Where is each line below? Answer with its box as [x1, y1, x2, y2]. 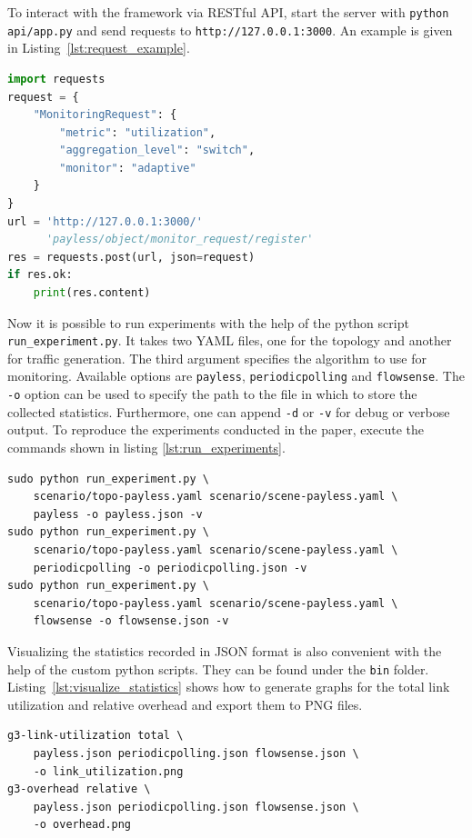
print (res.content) [33, 286, 151, 300]
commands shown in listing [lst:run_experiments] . [7, 438, 286, 457]
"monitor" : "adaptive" [59, 161, 196, 175]
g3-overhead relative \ [7, 783, 151, 796]
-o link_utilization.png [33, 764, 184, 778]
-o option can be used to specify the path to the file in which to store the [7, 384, 417, 404]
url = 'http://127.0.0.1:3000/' [7, 214, 203, 228]
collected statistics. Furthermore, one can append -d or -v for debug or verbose [7, 402, 450, 421]
